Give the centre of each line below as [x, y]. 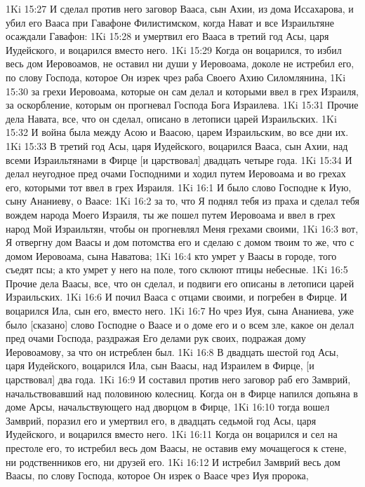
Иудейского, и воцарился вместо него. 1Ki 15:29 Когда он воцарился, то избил [174, 49]
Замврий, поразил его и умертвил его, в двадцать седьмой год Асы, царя [161, 420]
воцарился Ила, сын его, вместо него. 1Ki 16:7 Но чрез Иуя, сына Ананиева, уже [180, 311]
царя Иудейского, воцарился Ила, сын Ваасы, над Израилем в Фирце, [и [160, 365]
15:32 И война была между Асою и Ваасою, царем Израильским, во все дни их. [177, 132]
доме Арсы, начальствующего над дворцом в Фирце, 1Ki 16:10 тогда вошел [168, 407]
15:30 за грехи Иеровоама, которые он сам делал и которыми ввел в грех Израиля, [182, 91]
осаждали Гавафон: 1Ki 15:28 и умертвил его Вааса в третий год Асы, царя [167, 36]
